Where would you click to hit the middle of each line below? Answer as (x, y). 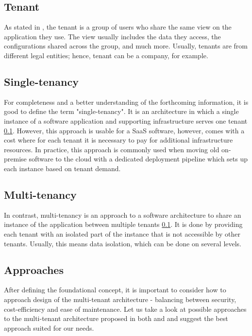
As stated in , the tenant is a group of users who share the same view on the (118, 27)
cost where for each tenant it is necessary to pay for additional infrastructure (118, 140)
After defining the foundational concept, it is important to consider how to (115, 290)
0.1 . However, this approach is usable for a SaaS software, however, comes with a (124, 130)
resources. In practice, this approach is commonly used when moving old (112, 149)
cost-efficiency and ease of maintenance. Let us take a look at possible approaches (125, 309)
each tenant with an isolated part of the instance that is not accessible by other (122, 233)
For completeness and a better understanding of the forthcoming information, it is (126, 102)
